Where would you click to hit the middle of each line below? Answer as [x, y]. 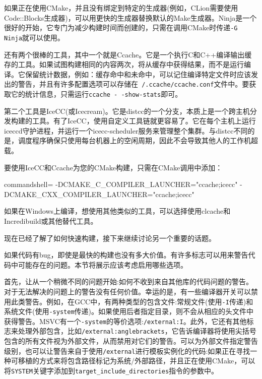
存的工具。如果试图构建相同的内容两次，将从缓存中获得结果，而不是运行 [124, 64]
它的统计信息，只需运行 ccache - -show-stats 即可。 [96, 93]
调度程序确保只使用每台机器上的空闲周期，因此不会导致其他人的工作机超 [138, 140]
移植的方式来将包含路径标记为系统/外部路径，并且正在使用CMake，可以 [137, 361]
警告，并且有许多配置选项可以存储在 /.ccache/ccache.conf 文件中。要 [134, 84]
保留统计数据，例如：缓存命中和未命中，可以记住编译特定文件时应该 [138, 74]
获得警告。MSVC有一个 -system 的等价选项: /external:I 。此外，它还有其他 [125, 321]
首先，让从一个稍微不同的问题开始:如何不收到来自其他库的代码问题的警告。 [128, 281]
